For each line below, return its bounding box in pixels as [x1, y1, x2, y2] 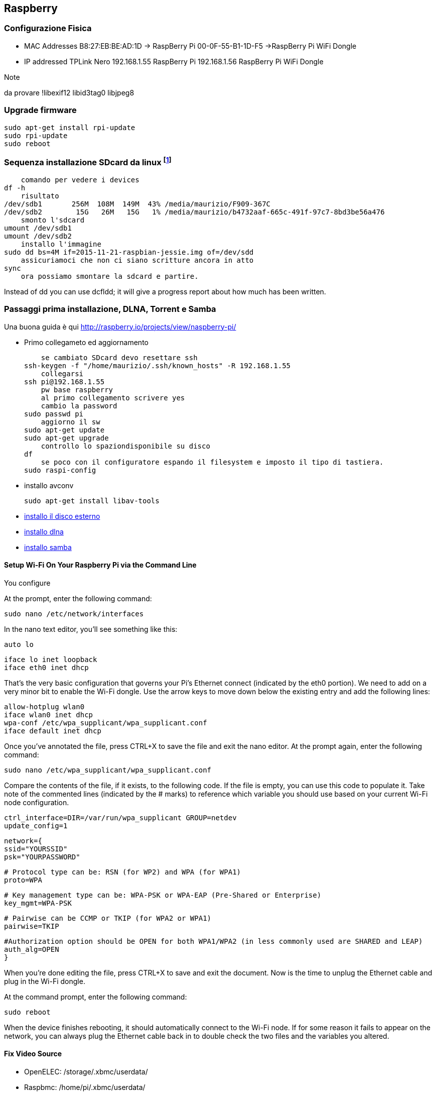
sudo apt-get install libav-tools [24, 496, 160, 505]
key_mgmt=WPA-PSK [4, 899, 72, 907]
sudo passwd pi [24, 409, 84, 418]
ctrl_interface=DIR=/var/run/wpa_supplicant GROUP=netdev [4, 813, 237, 822]
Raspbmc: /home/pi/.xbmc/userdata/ [24, 1082, 146, 1091]
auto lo [4, 640, 34, 648]
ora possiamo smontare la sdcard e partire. [21, 272, 199, 280]
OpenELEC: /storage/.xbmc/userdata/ [24, 1067, 148, 1076]
